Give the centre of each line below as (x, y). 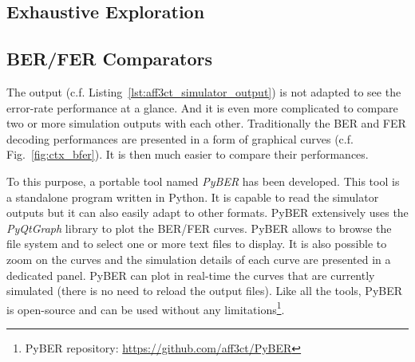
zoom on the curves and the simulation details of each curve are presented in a (199, 259)
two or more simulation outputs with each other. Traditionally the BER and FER (206, 123)
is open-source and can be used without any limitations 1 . (146, 308)
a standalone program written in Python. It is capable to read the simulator (193, 197)
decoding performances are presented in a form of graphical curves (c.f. (180, 138)
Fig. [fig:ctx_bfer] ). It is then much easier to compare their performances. (188, 154)
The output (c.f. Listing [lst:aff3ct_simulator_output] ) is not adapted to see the (204, 91)
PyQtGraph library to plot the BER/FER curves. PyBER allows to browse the (199, 228)
